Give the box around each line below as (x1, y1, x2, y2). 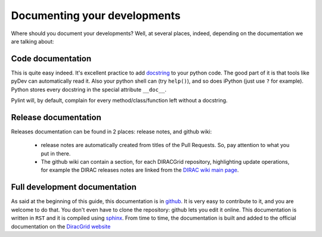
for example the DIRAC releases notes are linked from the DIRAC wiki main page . (41, 167, 239, 174)
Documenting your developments (11, 9, 181, 22)
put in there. (41, 149, 71, 157)
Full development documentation (11, 182, 137, 192)
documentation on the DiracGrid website (11, 223, 111, 230)
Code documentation (11, 54, 92, 64)
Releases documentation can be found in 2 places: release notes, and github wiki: (11, 128, 212, 135)
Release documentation (11, 112, 101, 122)
